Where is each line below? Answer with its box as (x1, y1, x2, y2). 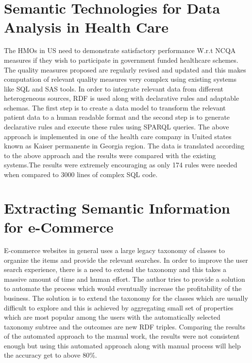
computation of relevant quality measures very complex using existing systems (4, 74, 236, 84)
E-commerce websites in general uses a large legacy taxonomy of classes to (4, 245, 225, 255)
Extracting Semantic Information (4, 198, 230, 218)
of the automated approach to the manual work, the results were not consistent (4, 331, 240, 341)
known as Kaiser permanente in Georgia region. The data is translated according (4, 141, 245, 151)
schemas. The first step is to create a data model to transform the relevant (4, 102, 226, 112)
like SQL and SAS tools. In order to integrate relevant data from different (4, 83, 224, 93)
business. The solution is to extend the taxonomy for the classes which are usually (4, 292, 248, 303)
